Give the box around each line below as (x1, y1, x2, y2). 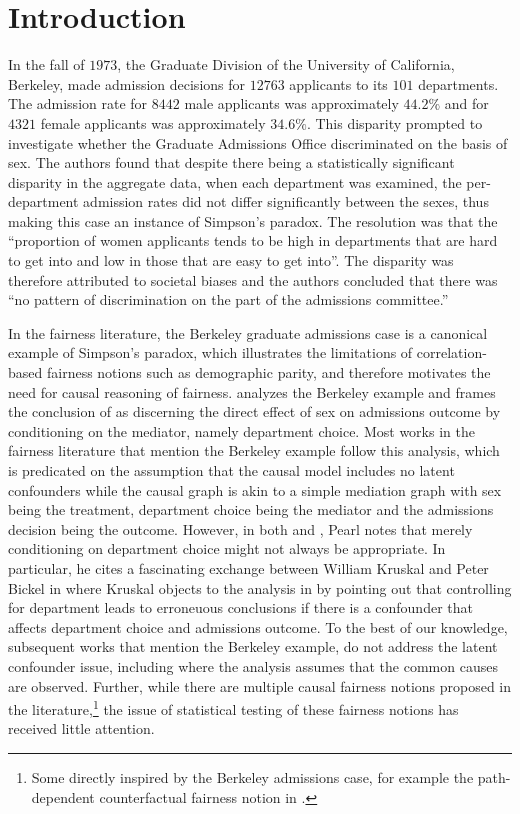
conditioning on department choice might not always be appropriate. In (8, 538, 446, 559)
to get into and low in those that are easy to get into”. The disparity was (8, 250, 454, 271)
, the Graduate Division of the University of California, (117, 54, 455, 75)
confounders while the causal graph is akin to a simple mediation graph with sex (8, 479, 502, 500)
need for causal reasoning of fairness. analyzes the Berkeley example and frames (8, 381, 496, 402)
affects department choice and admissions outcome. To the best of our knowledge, (8, 616, 508, 637)
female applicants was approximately (40, 112, 266, 133)
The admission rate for (8, 93, 148, 114)
